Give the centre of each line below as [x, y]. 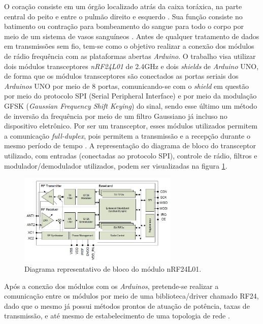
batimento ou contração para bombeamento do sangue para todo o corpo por [124, 26]
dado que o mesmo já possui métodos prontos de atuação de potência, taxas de [127, 305]
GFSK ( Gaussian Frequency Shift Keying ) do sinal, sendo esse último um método [131, 105]
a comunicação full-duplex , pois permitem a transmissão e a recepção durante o [127, 135]
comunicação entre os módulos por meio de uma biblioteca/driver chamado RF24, [131, 296]
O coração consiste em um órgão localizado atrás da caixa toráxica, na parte [123, 6]
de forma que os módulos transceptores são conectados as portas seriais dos [121, 76]
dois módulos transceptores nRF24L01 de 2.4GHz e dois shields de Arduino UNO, [131, 66]
